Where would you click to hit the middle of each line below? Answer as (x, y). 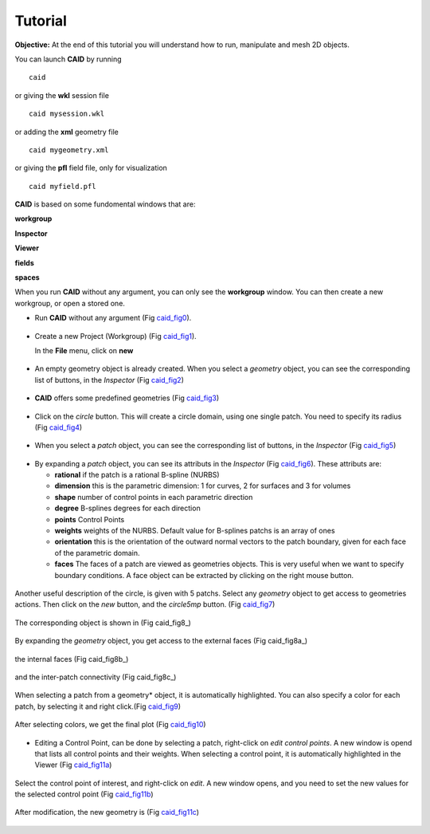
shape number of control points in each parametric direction (154, 497)
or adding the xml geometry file (66, 132)
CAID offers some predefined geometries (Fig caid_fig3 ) (127, 398)
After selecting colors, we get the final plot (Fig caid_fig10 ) (110, 725)
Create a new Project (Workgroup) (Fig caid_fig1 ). (115, 336)
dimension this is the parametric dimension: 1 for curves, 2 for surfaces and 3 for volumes (203, 486)
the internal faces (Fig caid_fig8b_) (72, 659)
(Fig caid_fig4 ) (59, 427)
